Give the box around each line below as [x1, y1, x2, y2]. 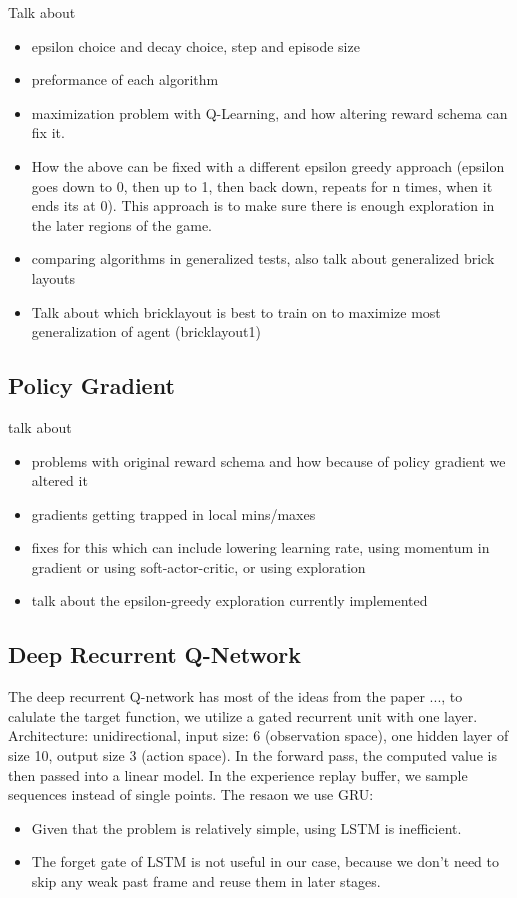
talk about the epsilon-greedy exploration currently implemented [31, 590, 428, 611]
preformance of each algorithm [31, 69, 219, 90]
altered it [31, 470, 88, 491]
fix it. [31, 122, 65, 143]
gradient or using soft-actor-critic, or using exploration [31, 556, 366, 577]
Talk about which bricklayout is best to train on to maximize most [31, 301, 441, 322]
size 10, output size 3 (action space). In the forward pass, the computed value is [8, 745, 497, 766]
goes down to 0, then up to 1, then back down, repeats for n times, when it [31, 175, 493, 196]
